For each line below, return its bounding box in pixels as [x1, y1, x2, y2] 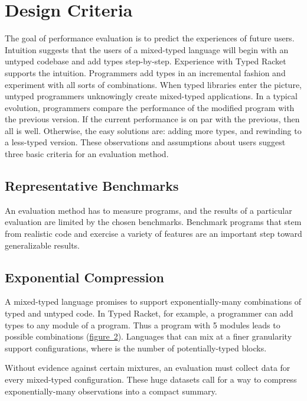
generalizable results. [5, 239, 80, 251]
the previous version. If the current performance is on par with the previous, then [5, 113, 300, 125]
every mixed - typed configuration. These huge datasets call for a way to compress [5, 373, 297, 385]
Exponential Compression [5, 268, 164, 286]
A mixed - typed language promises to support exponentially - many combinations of [5, 295, 302, 308]
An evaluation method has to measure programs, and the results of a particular [5, 204, 292, 216]
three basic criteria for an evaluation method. [5, 148, 169, 160]
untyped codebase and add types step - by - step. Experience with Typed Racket [5, 55, 286, 67]
